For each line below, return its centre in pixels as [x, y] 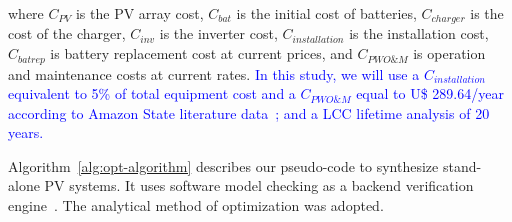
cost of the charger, [67, 33]
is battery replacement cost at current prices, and [201, 53]
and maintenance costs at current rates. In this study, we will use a [214, 73]
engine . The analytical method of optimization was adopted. [196, 205]
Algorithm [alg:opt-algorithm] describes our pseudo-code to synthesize [223, 165]
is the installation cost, [419, 33]
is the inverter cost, [218, 33]
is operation [449, 53]
